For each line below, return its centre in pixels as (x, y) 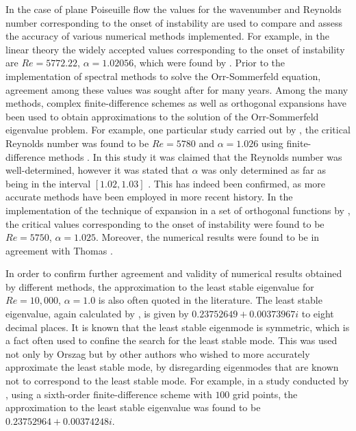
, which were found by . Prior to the (209, 63)
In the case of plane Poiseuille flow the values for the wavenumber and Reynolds (174, 9)
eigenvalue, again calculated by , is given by (97, 314)
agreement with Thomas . (59, 250)
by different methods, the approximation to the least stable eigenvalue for (160, 286)
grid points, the (265, 394)
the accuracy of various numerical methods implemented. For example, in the (167, 36)
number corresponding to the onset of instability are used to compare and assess (174, 22)
